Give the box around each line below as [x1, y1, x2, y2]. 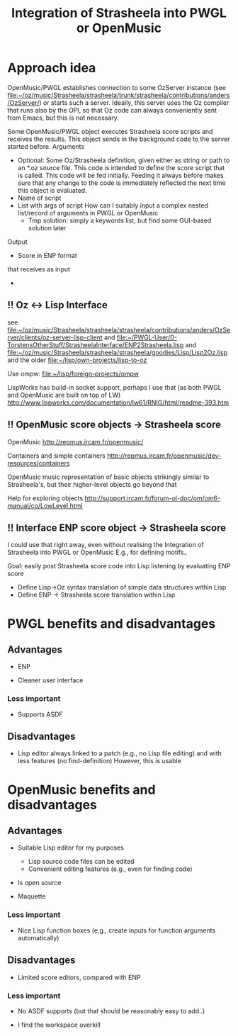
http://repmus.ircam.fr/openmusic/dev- [107, 451, 222, 460]
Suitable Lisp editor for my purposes [17, 843, 124, 852]
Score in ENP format [17, 251, 78, 259]
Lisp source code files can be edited [28, 857, 135, 866]
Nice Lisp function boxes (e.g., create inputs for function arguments [17, 926, 216, 935]
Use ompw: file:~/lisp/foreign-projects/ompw [7, 369, 140, 378]
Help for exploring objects [7, 494, 84, 502]
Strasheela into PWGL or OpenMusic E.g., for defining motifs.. [7, 548, 188, 557]
